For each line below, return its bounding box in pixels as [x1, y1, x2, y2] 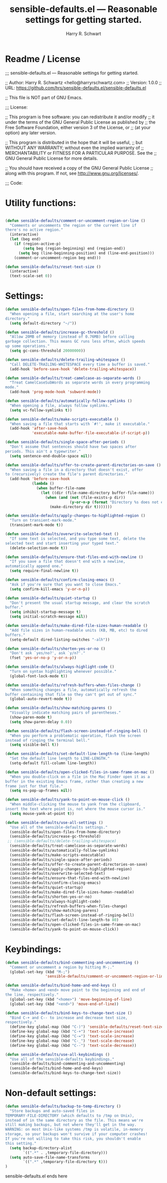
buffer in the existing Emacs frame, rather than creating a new [5, 779, 143, 784]
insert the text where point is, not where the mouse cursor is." [5, 806, 146, 811]
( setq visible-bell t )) [9, 742, 59, 748]
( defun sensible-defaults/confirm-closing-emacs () [5, 578, 114, 583]
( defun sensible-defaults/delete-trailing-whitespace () [5, 357, 126, 362]
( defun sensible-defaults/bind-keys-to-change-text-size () [5, 1010, 133, 1015]
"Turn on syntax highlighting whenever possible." [9, 669, 117, 674]
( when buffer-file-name [36, 486, 85, 491]
